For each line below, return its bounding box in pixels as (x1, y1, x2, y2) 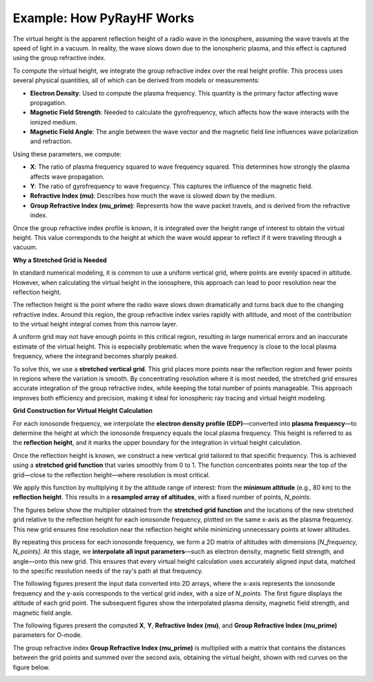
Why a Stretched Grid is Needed (12, 256, 107, 264)
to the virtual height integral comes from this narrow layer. (12, 320, 178, 329)
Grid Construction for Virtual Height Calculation (12, 407, 153, 415)
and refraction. (30, 137, 73, 145)
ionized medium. (30, 118, 77, 126)
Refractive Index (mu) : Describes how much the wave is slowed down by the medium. (30, 192, 276, 200)
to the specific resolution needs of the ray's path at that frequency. (12, 567, 203, 575)
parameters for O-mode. (12, 631, 83, 639)
